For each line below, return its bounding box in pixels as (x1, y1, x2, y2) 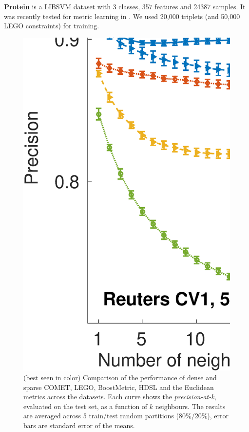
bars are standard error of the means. (23, 420, 135, 430)
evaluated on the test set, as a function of (23, 401, 148, 411)
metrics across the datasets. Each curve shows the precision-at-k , (23, 391, 216, 402)
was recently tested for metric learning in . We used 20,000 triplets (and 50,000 (4, 11, 240, 21)
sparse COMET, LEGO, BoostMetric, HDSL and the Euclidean (23, 382, 214, 392)
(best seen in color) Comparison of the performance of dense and (23, 372, 217, 382)
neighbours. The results (155, 401, 226, 411)
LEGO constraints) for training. (4, 21, 99, 31)
